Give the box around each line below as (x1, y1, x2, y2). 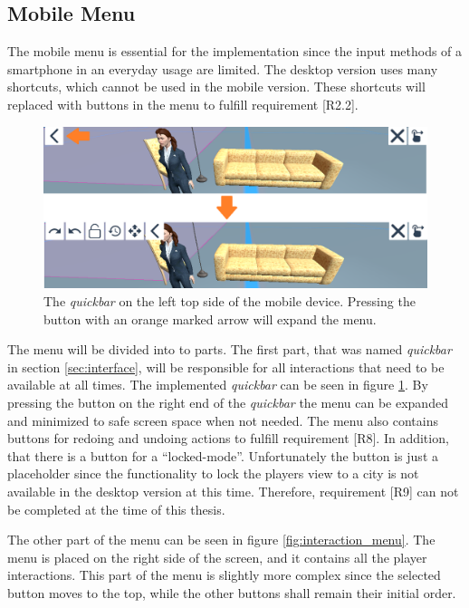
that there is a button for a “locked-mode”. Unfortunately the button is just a (7, 446, 438, 465)
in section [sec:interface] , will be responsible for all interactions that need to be (7, 357, 445, 376)
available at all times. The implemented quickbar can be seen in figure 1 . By (7, 375, 428, 394)
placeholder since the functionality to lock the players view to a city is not (7, 464, 419, 483)
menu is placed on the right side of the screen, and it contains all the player (7, 547, 427, 566)
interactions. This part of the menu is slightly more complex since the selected (7, 565, 441, 584)
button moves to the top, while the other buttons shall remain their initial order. (7, 583, 456, 602)
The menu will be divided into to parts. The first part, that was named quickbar (7, 340, 452, 359)
